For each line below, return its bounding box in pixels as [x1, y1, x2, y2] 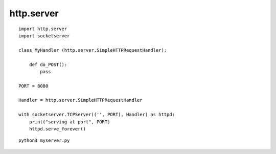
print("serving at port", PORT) [29, 119, 110, 125]
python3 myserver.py [18, 138, 70, 143]
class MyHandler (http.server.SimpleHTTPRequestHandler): [18, 47, 167, 53]
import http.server [18, 26, 67, 32]
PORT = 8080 [18, 83, 49, 89]
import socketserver [18, 33, 70, 38]
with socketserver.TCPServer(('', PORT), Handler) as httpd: [18, 112, 175, 118]
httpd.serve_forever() [29, 126, 86, 132]
